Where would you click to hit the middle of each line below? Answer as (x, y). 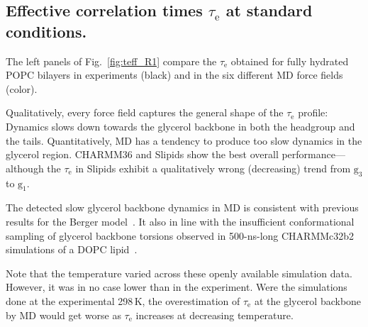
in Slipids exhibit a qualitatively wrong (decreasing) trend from (213, 168)
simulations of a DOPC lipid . (72, 249)
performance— (313, 154)
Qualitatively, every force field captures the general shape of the (145, 112)
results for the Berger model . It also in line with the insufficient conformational (180, 221)
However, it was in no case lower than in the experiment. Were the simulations (177, 287)
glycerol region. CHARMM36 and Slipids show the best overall (142, 154)
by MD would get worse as (63, 315)
